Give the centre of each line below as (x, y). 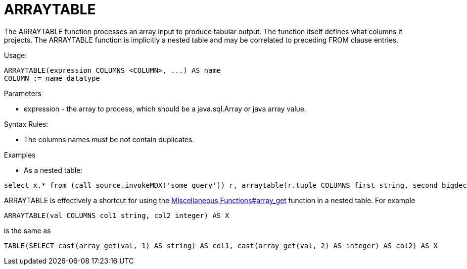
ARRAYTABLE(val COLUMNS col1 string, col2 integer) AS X (117, 215)
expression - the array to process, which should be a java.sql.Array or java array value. (165, 108)
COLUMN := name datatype (52, 78)
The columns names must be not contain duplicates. (109, 139)
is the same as (27, 230)
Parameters (23, 93)
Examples (20, 155)
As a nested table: (53, 170)
